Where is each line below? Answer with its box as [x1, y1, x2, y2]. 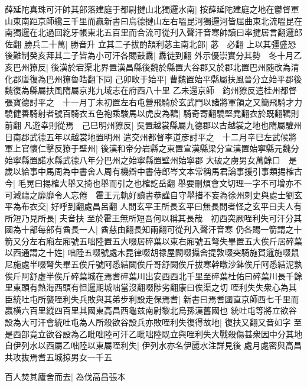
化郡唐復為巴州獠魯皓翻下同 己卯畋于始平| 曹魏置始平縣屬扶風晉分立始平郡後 [5, 72, 302, 85]
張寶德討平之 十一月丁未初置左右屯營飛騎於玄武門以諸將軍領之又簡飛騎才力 [5, 95, 302, 108]
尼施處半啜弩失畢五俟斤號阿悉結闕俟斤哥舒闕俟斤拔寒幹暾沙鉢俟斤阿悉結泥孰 [5, 258, 302, 270]
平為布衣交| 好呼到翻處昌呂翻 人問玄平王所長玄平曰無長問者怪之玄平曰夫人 [5, 200, 294, 212]
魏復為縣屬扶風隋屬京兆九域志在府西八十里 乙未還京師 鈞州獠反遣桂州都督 [5, 84, 297, 96]
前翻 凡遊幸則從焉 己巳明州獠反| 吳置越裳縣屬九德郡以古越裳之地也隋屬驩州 [5, 118, 302, 131]
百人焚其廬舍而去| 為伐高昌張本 [5, 370, 126, 383]
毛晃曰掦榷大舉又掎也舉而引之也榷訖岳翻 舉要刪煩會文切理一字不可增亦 [18, 176, 294, 189]
